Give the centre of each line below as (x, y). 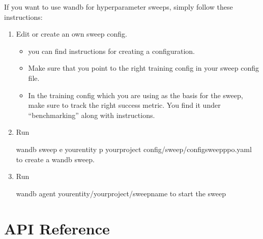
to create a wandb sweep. (55, 159)
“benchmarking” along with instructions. (92, 115)
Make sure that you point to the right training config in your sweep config (143, 68)
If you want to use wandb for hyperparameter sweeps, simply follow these (119, 7)
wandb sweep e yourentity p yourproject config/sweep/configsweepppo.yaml (134, 149)
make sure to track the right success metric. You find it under (124, 105)
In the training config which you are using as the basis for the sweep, (136, 95)
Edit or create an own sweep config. (71, 34)
